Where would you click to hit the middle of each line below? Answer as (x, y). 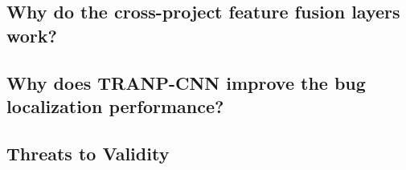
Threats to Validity (88, 153)
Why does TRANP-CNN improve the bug (186, 82)
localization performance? (115, 105)
